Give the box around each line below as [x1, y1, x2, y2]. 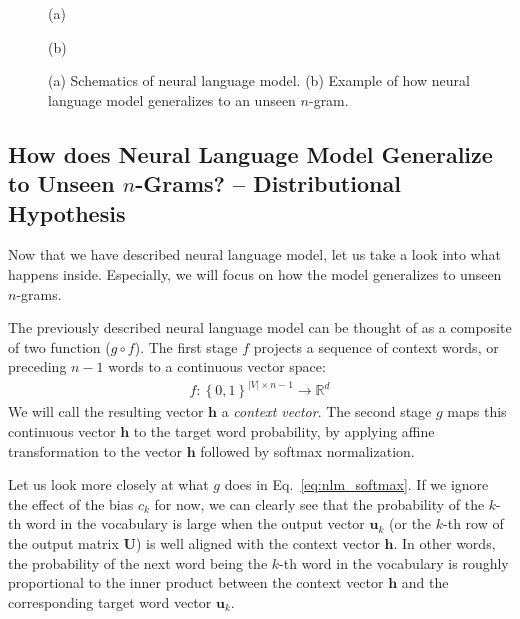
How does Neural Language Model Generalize [8, 138, 493, 169]
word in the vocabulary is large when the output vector [25, 513, 365, 534]
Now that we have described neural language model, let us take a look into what [8, 244, 501, 265]
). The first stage [134, 336, 238, 357]
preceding [8, 356, 67, 377]
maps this [447, 401, 507, 422]
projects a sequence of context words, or [253, 336, 499, 357]
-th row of [443, 513, 504, 534]
